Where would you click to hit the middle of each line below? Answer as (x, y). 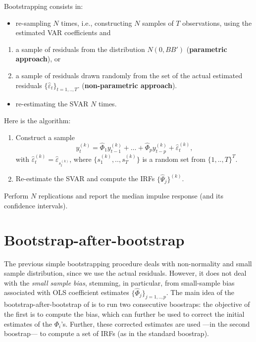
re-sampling (33, 23)
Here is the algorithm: (37, 120)
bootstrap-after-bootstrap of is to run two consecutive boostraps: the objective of (127, 304)
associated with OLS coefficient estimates (67, 292)
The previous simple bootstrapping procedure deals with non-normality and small (128, 263)
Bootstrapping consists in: (44, 6)
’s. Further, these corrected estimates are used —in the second (155, 323)
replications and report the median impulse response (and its (131, 196)
